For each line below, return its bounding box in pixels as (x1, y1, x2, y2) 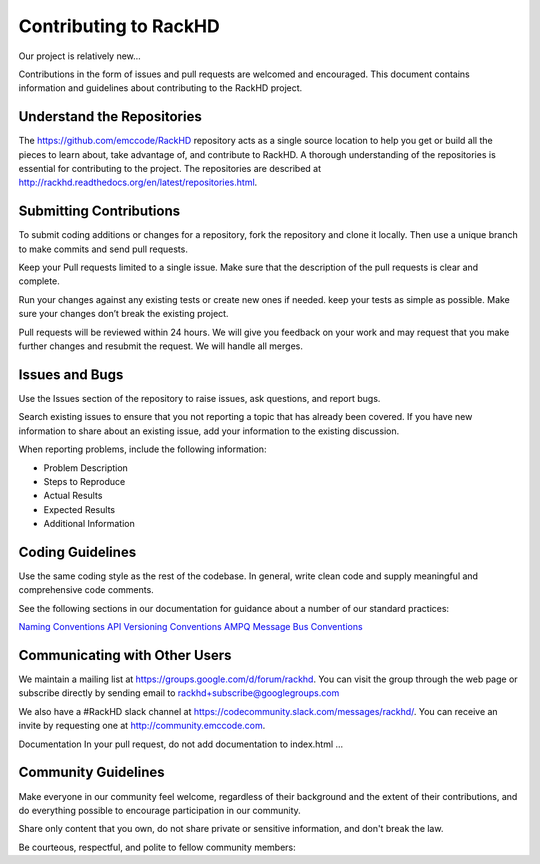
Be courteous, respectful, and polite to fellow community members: (18, 841, 297, 853)
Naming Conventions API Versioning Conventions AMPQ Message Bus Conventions (18, 621, 364, 633)
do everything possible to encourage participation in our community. (18, 804, 302, 816)
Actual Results (43, 490, 103, 502)
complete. (18, 275, 60, 287)
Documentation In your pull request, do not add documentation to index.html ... (18, 738, 344, 750)
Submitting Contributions (18, 203, 180, 220)
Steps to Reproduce (43, 475, 126, 487)
